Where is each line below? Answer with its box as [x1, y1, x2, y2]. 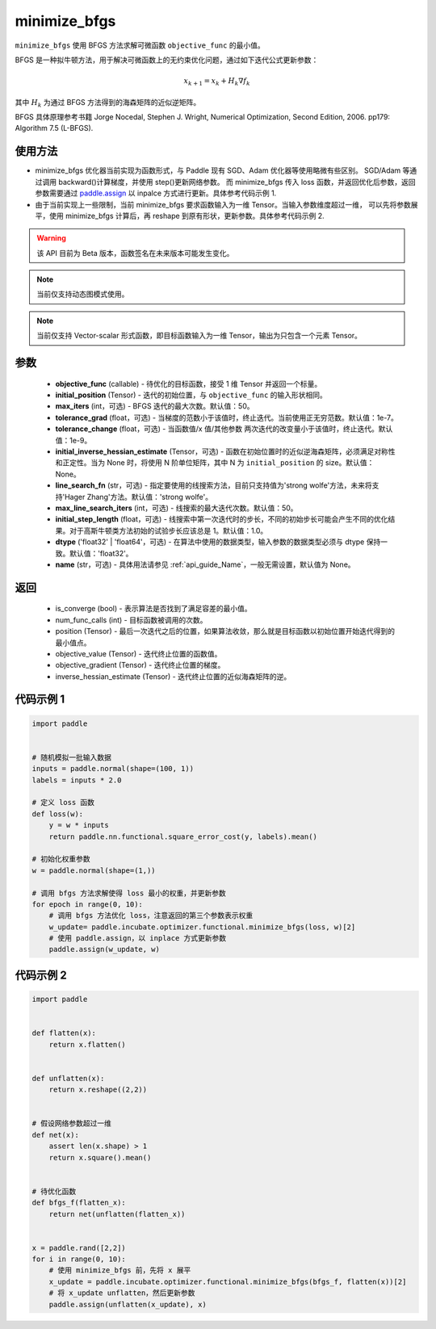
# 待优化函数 [31, 1187, 77, 1196]
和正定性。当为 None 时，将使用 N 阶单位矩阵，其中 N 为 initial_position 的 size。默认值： [55, 458, 375, 467]
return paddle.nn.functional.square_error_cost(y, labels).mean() [48, 832, 318, 841]
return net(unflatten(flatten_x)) [48, 1210, 186, 1218]
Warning [36, 233, 66, 243]
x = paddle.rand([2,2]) [31, 1243, 127, 1252]
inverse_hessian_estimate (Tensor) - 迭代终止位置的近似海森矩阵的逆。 [55, 671, 291, 681]
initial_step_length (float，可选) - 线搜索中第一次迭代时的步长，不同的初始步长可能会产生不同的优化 [55, 514, 388, 524]
